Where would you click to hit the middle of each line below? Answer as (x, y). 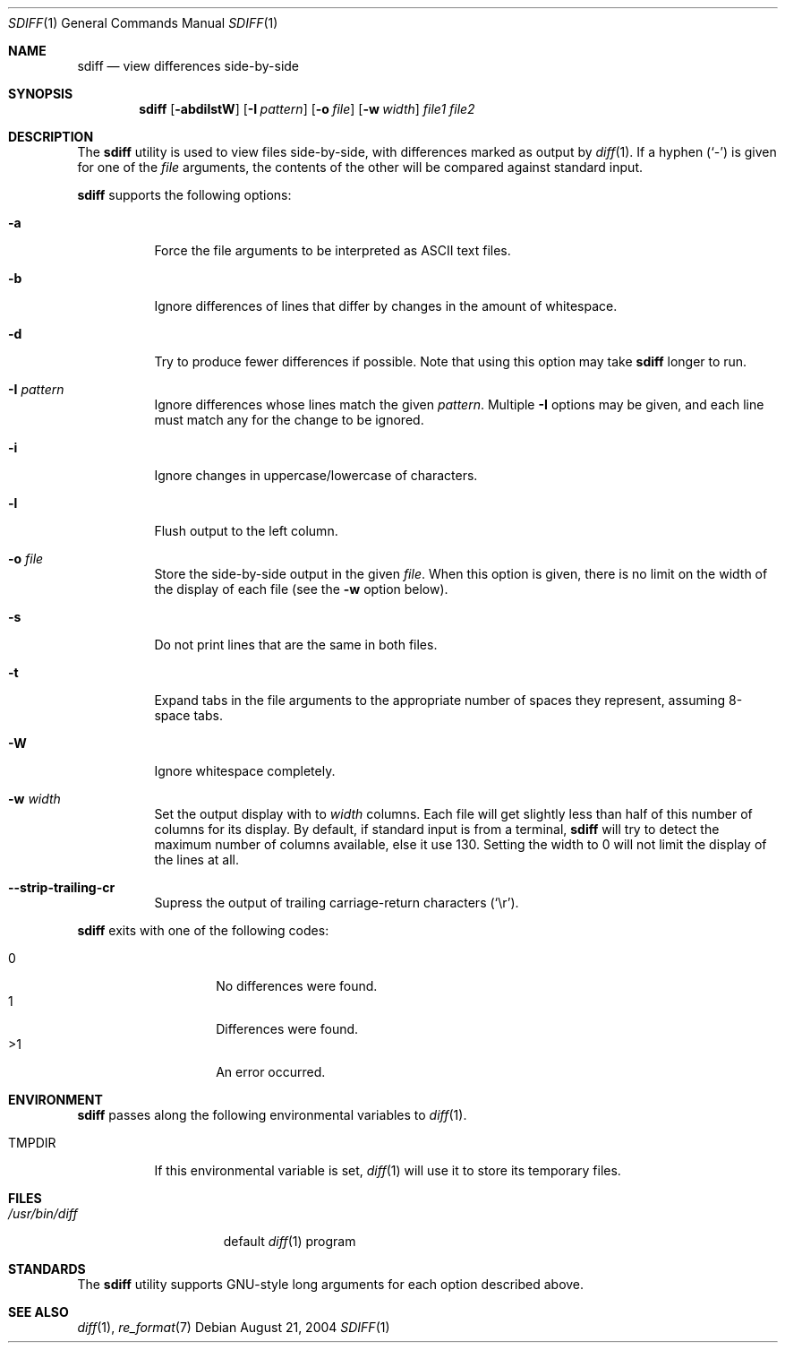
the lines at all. (196, 860)
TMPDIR (32, 1143)
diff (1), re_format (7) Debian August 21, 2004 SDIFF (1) (234, 1327)
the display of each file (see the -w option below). (301, 589)
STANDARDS (47, 1269)
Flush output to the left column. (246, 531)
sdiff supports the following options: (184, 195)
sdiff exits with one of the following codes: (203, 930)
